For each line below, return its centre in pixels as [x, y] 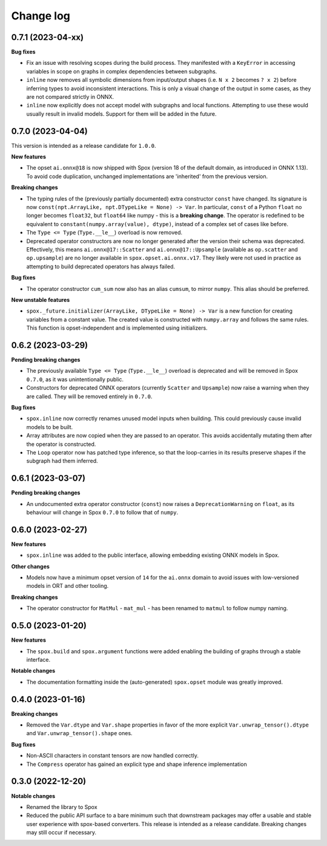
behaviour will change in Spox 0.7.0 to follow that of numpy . [102, 513]
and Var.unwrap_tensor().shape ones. [79, 733]
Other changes [30, 566]
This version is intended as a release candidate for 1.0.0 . [84, 145]
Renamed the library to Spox [62, 807]
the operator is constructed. [61, 444]
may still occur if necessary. [61, 833]
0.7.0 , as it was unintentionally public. [75, 379]
